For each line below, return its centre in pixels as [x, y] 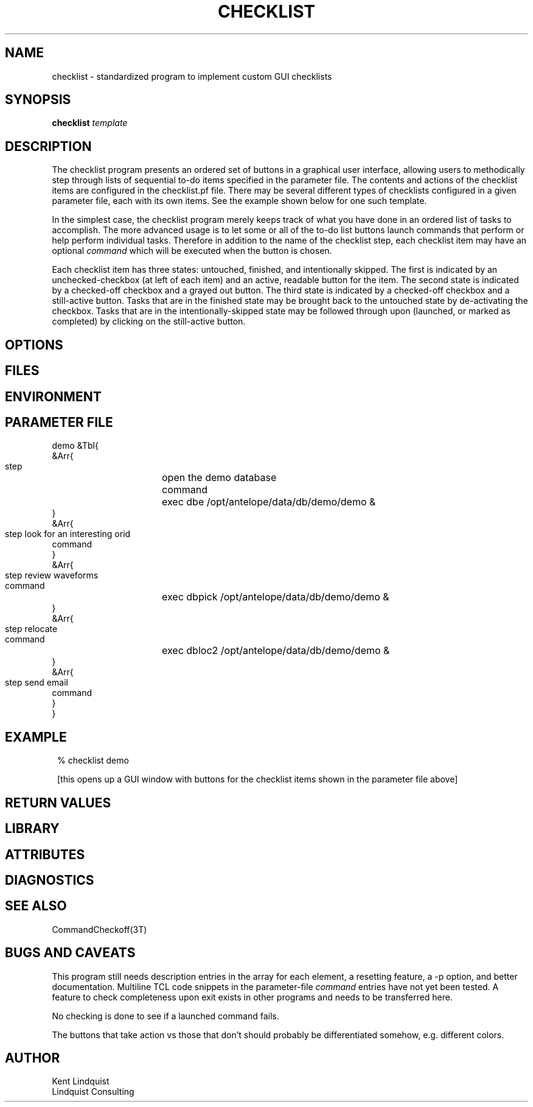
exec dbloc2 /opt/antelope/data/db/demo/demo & [276, 651]
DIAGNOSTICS [50, 880]
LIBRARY [32, 829]
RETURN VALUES [58, 803]
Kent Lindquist [81, 1081]
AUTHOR [33, 1058]
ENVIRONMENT [53, 396]
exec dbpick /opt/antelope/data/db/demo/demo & [276, 597]
